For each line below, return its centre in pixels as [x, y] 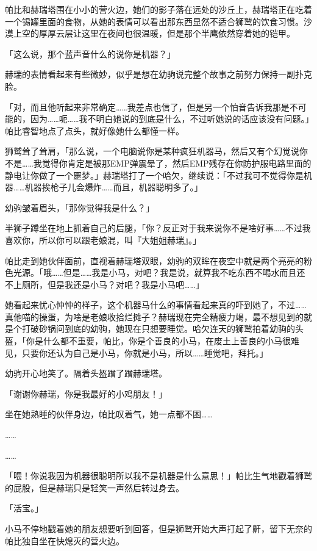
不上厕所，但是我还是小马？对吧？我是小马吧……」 [105, 284]
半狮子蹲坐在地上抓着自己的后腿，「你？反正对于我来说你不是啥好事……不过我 [158, 228]
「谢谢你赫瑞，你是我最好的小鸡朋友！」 [86, 393]
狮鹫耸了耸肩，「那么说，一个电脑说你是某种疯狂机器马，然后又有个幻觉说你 [156, 151]
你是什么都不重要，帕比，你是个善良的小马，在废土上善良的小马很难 [162, 341]
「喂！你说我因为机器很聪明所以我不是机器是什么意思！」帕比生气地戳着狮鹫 [158, 476]
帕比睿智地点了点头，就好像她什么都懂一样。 [94, 130]
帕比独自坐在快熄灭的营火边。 [65, 540]
